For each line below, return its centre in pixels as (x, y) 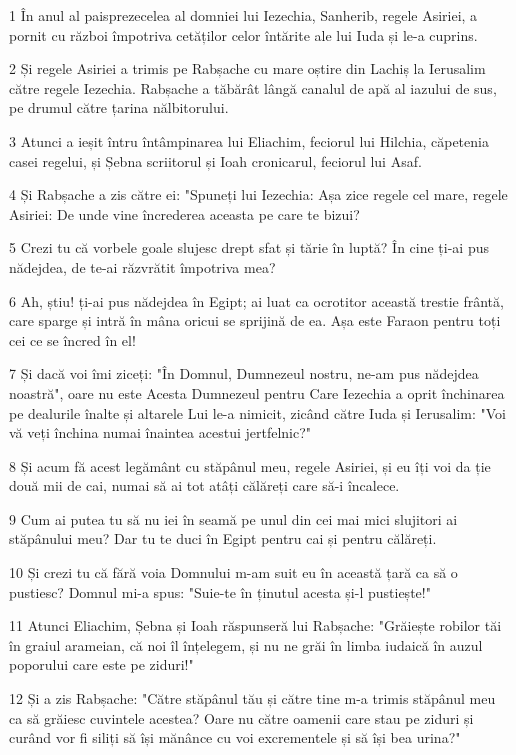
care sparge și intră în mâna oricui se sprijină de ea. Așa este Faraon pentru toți (255, 320)
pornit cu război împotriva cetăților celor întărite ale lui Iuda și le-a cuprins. (243, 34)
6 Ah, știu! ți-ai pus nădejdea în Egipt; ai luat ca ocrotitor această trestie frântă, (256, 300)
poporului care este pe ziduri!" (101, 664)
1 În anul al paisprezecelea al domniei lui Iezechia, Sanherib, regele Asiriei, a (243, 15)
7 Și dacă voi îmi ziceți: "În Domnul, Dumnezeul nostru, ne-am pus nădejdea (244, 373)
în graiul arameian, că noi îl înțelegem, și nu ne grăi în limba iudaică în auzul (246, 644)
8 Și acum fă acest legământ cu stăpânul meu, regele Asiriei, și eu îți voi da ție (250, 465)
